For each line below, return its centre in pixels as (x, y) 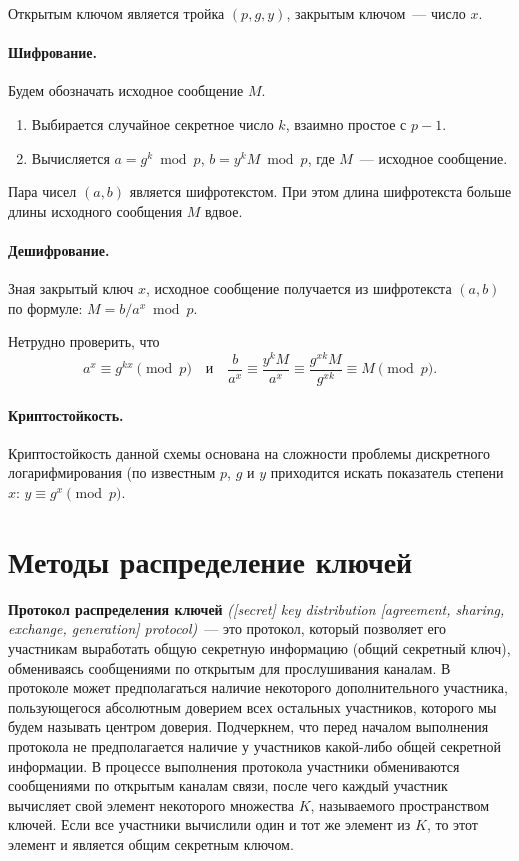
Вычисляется (70, 157)
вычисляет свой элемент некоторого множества (151, 804)
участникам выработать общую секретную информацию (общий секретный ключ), (259, 647)
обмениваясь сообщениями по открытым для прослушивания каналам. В (229, 667)
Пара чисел (42, 191)
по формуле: (45, 307)
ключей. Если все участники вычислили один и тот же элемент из (209, 824)
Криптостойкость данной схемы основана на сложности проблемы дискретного (249, 452)
